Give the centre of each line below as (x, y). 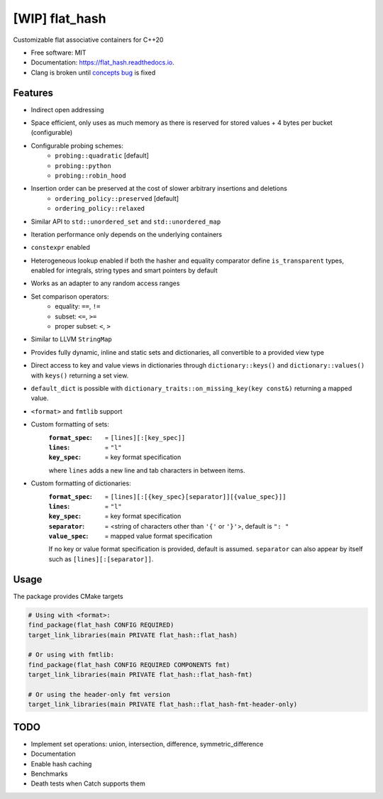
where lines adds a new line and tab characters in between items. (147, 470)
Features (33, 93)
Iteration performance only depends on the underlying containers (127, 234)
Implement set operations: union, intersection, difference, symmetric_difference (147, 744)
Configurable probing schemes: (77, 145)
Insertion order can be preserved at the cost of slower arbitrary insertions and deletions (159, 189)
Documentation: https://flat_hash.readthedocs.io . (103, 62)
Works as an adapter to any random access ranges (105, 283)
